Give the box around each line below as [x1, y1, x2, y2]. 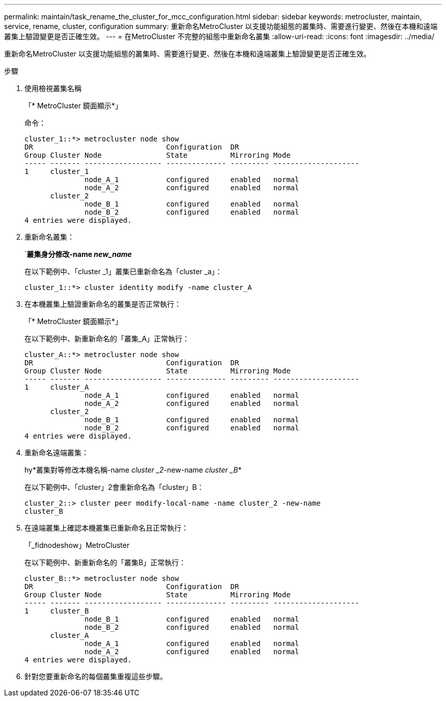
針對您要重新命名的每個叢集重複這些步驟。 [24, 672, 167, 681]
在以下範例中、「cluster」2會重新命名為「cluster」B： [24, 483, 204, 491]
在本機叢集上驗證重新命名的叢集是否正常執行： [24, 300, 181, 308]
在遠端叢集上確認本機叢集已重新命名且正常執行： [24, 523, 188, 532]
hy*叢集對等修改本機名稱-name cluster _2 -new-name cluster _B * [24, 465, 242, 474]
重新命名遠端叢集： [24, 448, 89, 457]
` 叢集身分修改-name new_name [24, 250, 132, 258]
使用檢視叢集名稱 [24, 84, 81, 93]
